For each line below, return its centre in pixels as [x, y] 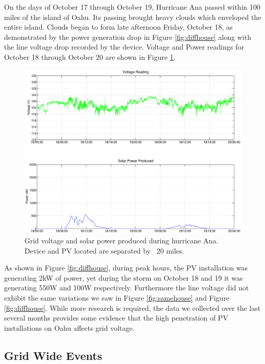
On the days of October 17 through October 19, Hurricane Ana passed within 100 [132, 7]
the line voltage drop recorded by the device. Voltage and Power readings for [124, 47]
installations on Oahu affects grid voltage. [69, 327]
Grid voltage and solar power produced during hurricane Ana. [122, 241]
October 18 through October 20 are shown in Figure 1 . [90, 56]
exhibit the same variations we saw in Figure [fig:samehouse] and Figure [117, 298]
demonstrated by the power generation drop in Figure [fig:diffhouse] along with [128, 37]
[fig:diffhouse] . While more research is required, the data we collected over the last [132, 308]
